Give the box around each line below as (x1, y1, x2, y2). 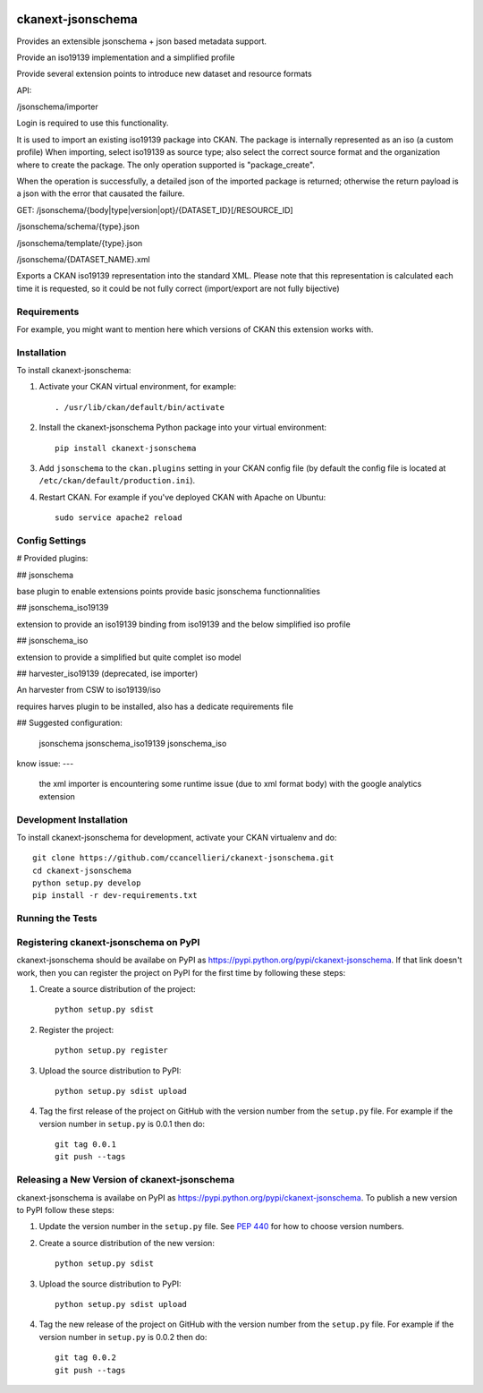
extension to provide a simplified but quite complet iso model (16, 652, 241, 662)
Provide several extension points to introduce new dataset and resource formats (16, 68, 312, 80)
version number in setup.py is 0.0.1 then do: (38, 1118, 206, 1129)
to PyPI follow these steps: (16, 1205, 115, 1216)
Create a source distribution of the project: (38, 983, 196, 994)
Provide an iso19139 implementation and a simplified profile (16, 52, 235, 63)
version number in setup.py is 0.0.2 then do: (38, 1331, 208, 1342)
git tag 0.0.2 (55, 1353, 116, 1363)
